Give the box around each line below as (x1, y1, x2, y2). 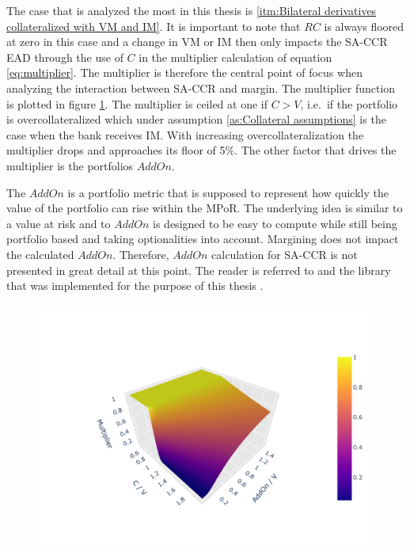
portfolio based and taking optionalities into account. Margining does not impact (6, 230, 399, 247)
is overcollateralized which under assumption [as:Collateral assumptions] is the (6, 111, 386, 128)
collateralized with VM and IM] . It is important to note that (6, 17, 301, 34)
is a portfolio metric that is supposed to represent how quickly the (67, 184, 389, 200)
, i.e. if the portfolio (300, 95, 398, 112)
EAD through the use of (6, 48, 123, 65)
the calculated (6, 246, 74, 262)
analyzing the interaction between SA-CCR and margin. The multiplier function (6, 79, 396, 96)
